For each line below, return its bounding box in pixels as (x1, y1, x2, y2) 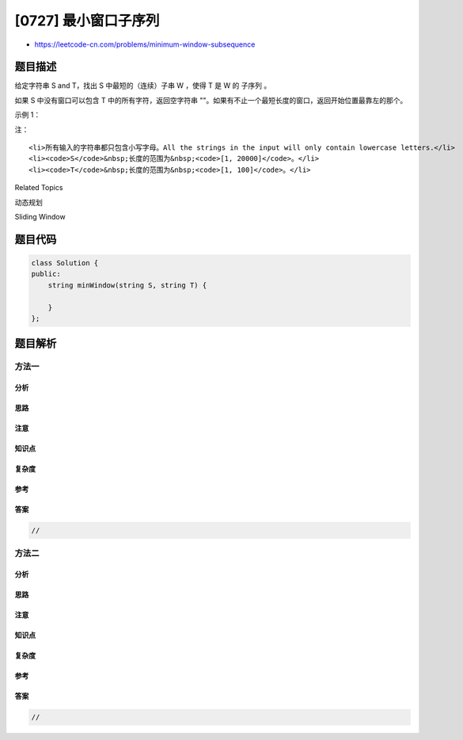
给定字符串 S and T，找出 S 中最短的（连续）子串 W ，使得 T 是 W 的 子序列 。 (14, 81, 271, 90)
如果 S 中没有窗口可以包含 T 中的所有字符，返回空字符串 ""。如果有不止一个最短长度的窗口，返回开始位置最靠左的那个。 (14, 95, 408, 105)
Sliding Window (14, 212, 66, 221)
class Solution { (31, 258, 99, 267)
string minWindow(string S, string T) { (47, 280, 207, 289)
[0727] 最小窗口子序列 (14, 12, 160, 29)
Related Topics (14, 183, 63, 193)
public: (31, 269, 61, 279)
